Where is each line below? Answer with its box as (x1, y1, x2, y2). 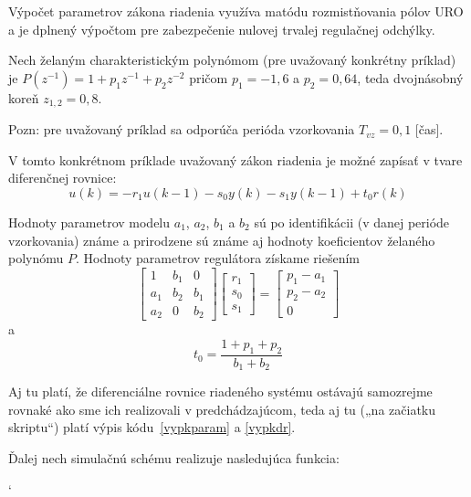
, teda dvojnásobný (357, 68, 464, 87)
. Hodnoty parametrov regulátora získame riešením (75, 248, 361, 268)
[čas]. (414, 120, 444, 139)
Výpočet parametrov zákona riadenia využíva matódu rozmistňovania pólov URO (8, 2, 464, 20)
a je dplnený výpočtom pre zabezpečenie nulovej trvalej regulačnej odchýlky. (8, 19, 435, 38)
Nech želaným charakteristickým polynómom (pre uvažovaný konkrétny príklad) (8, 50, 456, 69)
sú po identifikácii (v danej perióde (254, 213, 450, 232)
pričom (189, 68, 228, 87)
